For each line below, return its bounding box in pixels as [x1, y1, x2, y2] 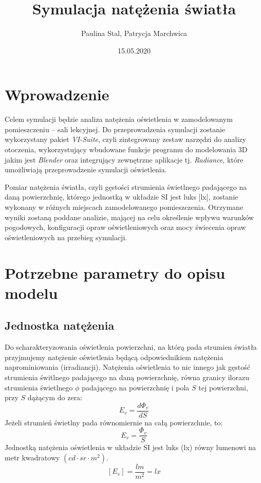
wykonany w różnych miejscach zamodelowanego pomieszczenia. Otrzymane [5, 202, 244, 212]
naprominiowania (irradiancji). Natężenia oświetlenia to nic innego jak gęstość [5, 362, 250, 372]
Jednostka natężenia [5, 317, 115, 333]
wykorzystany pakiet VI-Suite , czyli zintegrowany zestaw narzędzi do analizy [5, 134, 246, 145]
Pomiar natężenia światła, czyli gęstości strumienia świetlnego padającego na [5, 181, 247, 192]
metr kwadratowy [5, 452, 60, 463]
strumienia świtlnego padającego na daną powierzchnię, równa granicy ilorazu [5, 371, 249, 382]
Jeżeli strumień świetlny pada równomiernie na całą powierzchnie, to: [5, 417, 223, 427]
